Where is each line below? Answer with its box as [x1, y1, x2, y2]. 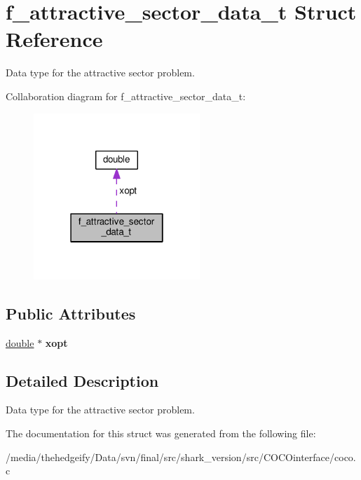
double [6, 335, 34, 350]
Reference [6, 25, 103, 53]
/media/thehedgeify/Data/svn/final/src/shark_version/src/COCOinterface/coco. [6, 449, 356, 464]
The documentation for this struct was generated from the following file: [6, 426, 316, 441]
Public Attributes [6, 302, 136, 324]
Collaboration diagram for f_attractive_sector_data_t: [6, 88, 246, 103]
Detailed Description [6, 369, 159, 391]
